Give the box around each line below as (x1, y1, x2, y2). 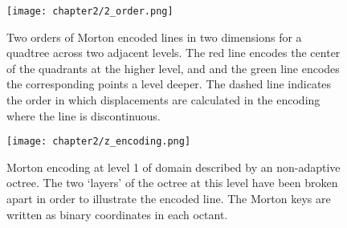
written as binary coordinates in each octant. (6, 206, 228, 222)
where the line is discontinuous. (6, 107, 161, 124)
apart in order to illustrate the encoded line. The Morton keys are (6, 190, 331, 207)
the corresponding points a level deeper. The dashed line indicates (6, 75, 332, 92)
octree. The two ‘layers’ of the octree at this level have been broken (6, 174, 338, 191)
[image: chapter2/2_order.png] (6, 6, 173, 17)
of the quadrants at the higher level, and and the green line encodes (6, 59, 340, 76)
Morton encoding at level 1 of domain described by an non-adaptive (6, 158, 341, 175)
